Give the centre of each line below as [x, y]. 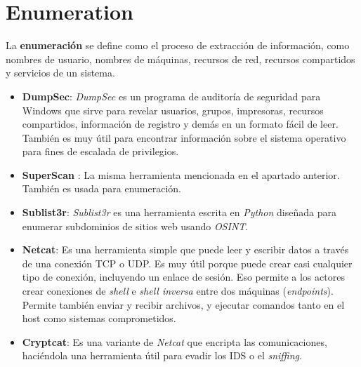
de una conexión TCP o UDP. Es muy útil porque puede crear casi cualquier [187, 263]
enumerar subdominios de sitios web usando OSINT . [135, 226]
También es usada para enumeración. [101, 188]
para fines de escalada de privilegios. [100, 151]
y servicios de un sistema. [60, 73]
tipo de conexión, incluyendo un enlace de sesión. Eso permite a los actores [183, 277]
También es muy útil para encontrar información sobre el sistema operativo [184, 137]
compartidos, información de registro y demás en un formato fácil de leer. [180, 124]
